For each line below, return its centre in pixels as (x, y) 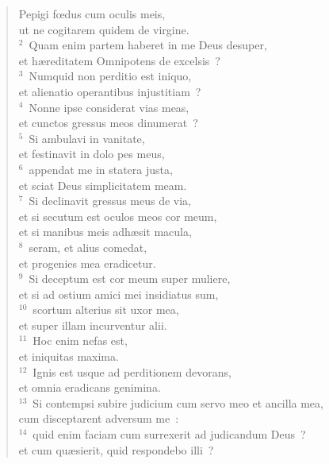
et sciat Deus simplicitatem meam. (103, 185)
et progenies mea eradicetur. (87, 263)
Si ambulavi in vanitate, (87, 138)
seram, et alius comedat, (88, 247)
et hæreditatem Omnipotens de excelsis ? (119, 60)
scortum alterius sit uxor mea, (106, 309)
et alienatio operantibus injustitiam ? (110, 91)
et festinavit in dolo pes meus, (92, 154)
